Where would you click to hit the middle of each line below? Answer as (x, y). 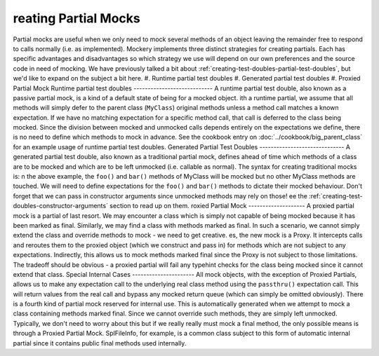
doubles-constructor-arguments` (61, 206)
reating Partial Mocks (77, 18)
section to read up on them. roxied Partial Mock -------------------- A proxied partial (232, 206)
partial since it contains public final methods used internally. (100, 343)
